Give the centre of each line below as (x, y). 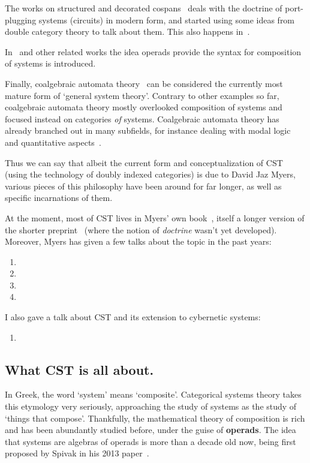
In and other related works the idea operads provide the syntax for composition (153, 51)
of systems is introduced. (50, 63)
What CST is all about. (79, 369)
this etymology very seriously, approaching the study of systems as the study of (151, 406)
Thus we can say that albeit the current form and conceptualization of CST (144, 162)
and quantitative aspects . (53, 142)
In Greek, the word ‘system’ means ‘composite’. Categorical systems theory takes (153, 394)
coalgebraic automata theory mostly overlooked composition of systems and (144, 107)
